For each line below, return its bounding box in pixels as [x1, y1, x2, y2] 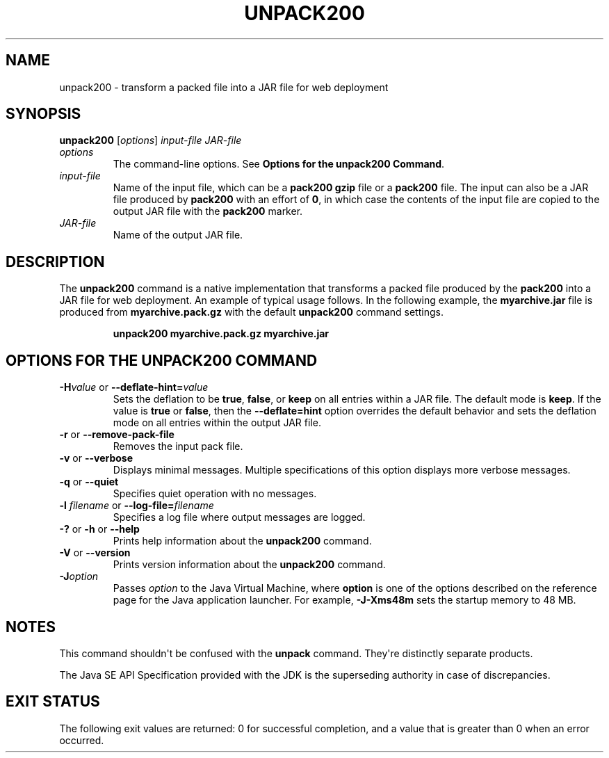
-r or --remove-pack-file [59, 428, 174, 441]
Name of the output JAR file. [113, 229, 243, 241]
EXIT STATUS [6, 693, 100, 711]
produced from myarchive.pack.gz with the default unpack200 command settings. [59, 306, 444, 318]
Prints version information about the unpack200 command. [113, 558, 386, 571]
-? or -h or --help [59, 523, 140, 535]
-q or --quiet [59, 476, 119, 488]
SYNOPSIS [6, 105, 81, 123]
